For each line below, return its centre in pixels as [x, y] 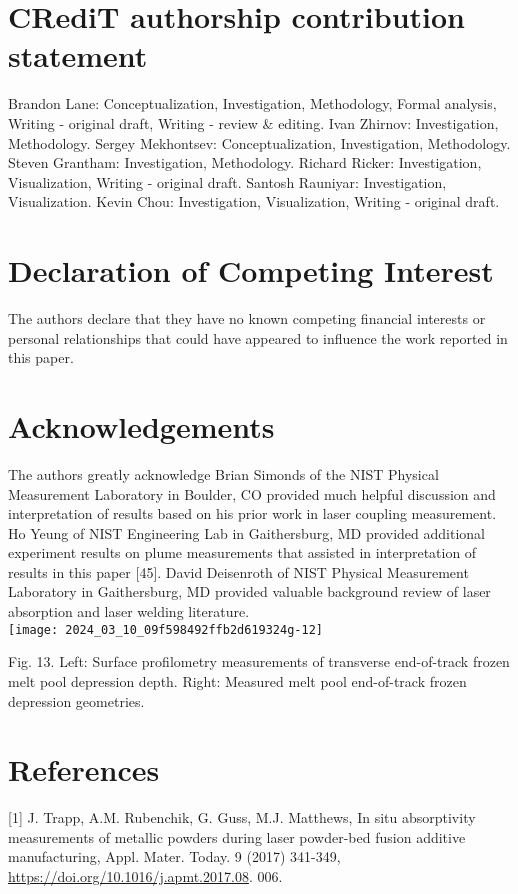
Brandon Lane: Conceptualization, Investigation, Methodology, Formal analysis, [252, 103]
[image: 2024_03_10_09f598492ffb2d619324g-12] [165, 629]
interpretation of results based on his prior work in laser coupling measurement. [252, 513]
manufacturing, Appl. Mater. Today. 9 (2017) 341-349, [174, 856]
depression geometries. [76, 700]
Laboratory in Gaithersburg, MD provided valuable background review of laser [249, 591]
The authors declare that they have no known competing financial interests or [247, 318]
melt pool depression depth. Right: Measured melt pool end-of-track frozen [237, 680]
